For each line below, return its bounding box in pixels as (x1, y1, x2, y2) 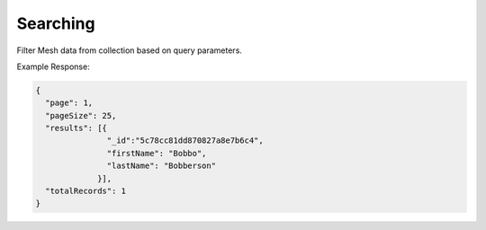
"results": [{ (45, 123, 108, 134)
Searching (16, 13, 95, 33)
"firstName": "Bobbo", (106, 148, 207, 158)
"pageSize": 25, (45, 111, 117, 120)
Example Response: (16, 61, 90, 72)
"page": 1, (45, 98, 94, 108)
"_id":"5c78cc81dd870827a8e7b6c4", (106, 136, 265, 146)
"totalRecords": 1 (45, 186, 126, 197)
